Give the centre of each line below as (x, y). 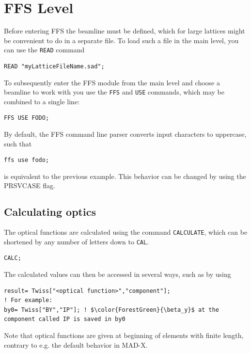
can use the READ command (44, 50)
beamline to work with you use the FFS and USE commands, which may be (114, 92)
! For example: (28, 300)
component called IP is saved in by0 (65, 319)
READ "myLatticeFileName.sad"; (54, 66)
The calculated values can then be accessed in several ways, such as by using (118, 274)
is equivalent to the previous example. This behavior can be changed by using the (125, 176)
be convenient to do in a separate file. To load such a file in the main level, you (121, 40)
